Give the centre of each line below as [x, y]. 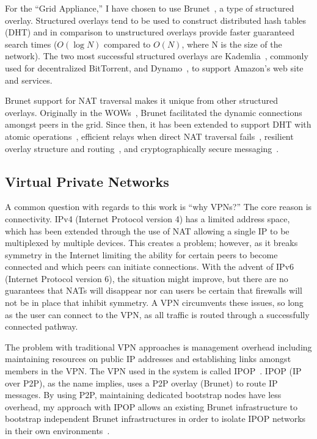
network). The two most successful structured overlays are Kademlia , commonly [157, 56]
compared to [127, 44]
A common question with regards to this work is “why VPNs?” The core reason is [158, 207]
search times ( [31, 44]
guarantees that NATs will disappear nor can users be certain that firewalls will [154, 290]
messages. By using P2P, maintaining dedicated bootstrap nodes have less [143, 395]
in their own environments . [57, 431]
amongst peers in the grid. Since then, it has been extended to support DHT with [158, 124]
